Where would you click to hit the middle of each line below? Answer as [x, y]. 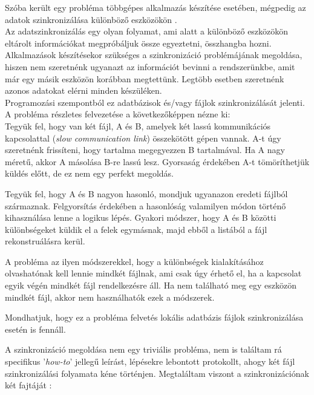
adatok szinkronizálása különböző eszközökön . [91, 19]
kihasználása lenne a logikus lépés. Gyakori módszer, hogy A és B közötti [141, 217]
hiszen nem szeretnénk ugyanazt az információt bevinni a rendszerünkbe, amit [150, 66]
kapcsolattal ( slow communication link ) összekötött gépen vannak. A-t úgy [143, 138]
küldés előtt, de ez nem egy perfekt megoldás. [89, 173]
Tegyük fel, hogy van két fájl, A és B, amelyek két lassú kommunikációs [138, 126]
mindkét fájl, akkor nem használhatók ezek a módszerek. [110, 297]
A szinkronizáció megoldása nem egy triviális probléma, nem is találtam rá [143, 349]
